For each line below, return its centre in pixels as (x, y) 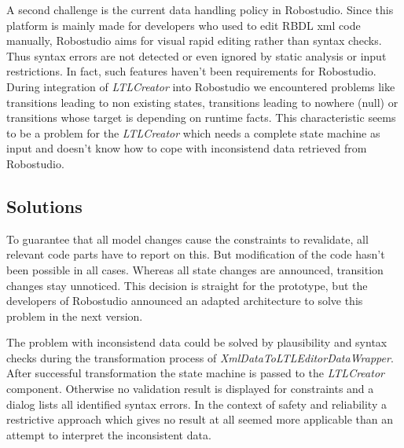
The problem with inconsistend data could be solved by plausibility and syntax (197, 342)
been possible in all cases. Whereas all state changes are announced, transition (195, 269)
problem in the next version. (75, 316)
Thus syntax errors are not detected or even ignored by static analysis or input (196, 55)
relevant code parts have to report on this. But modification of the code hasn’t (196, 254)
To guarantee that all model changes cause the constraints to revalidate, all (187, 239)
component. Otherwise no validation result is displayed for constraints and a (190, 389)
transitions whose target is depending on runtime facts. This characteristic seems (201, 118)
